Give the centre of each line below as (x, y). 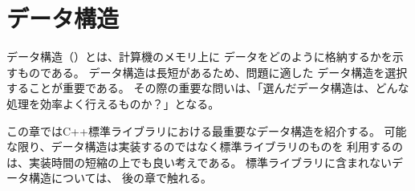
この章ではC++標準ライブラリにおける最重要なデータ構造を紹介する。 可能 (207, 130)
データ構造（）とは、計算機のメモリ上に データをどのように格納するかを (199, 57)
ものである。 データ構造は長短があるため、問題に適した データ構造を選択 (212, 72)
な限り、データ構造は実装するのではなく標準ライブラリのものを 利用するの (205, 146)
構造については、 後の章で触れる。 (120, 178)
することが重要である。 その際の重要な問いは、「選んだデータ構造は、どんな (208, 88)
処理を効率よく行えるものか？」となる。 (113, 103)
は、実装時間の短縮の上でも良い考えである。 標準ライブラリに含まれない (199, 162)
